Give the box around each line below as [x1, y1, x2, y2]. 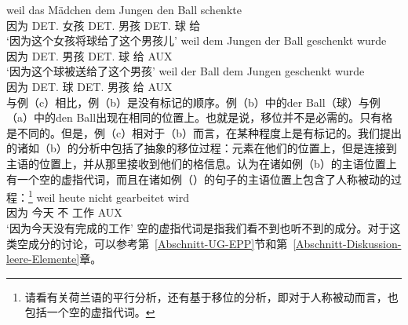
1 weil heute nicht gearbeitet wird [28, 187, 190, 205]
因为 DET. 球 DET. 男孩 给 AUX [6, 78, 173, 94]
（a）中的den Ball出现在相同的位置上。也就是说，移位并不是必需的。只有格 [6, 109, 393, 126]
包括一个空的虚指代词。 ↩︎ [24, 304, 155, 320]
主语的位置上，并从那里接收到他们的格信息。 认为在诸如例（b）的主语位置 [6, 155, 386, 171]
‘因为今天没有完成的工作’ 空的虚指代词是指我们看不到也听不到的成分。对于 [6, 219, 390, 236]
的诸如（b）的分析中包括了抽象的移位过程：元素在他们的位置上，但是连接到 [6, 140, 397, 156]
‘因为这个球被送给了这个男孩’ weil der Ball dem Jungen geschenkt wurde [6, 63, 365, 79]
